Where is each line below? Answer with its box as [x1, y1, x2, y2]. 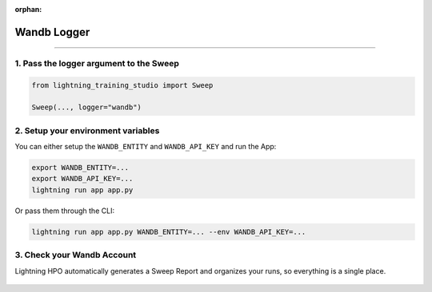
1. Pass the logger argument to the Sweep [14, 57, 180, 69]
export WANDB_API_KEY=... [31, 174, 134, 183]
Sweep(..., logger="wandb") [31, 103, 142, 112]
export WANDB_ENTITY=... [31, 164, 130, 172]
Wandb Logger [14, 25, 90, 39]
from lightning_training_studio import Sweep [31, 81, 214, 89]
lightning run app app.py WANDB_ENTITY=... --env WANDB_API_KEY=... [31, 227, 306, 236]
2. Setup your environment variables [14, 124, 160, 136]
